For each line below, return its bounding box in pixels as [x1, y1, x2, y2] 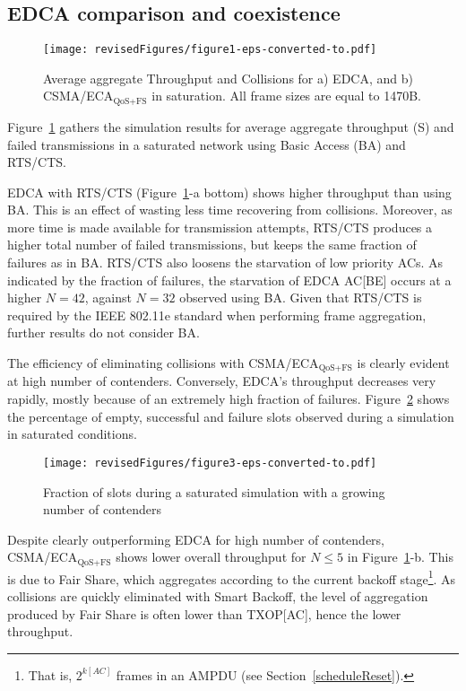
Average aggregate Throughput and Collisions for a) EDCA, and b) [43, 68, 413, 87]
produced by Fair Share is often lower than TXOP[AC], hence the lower [7, 604, 401, 623]
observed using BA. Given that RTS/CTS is [179, 288, 422, 307]
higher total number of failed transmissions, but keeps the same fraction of [7, 235, 417, 254]
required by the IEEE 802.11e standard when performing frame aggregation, [7, 305, 427, 324]
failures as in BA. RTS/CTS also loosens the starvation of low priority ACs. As [7, 253, 444, 272]
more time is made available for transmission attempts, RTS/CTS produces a [7, 217, 433, 236]
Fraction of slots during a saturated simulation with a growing [43, 482, 385, 501]
